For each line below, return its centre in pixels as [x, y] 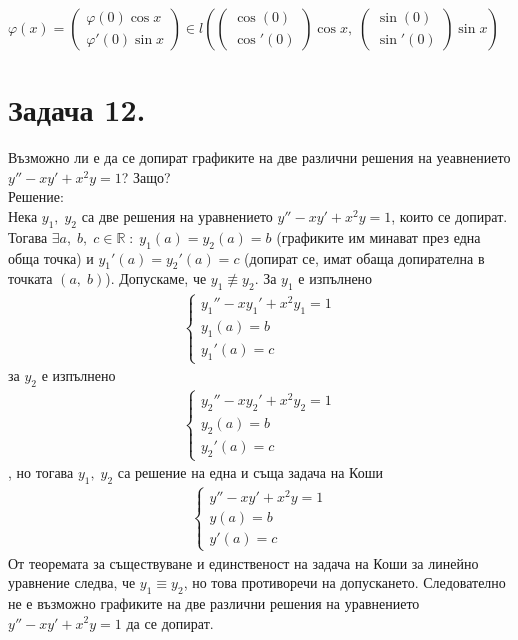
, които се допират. [449, 215]
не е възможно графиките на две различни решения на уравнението [214, 602]
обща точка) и [51, 257]
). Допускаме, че [156, 278]
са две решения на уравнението [177, 215]
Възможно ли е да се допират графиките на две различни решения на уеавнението [259, 157]
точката [30, 278]
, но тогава [41, 472]
